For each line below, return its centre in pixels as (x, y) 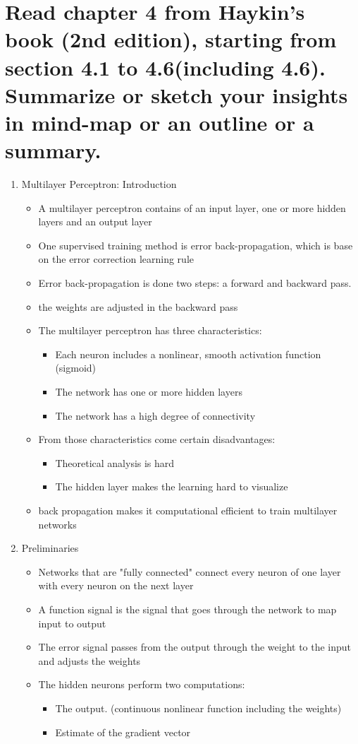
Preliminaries (50, 548)
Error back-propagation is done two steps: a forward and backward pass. (195, 283)
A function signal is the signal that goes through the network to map (187, 609)
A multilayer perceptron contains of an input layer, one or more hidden (192, 207)
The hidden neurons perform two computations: (142, 684)
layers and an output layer (95, 222)
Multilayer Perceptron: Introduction (99, 184)
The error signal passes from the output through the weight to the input (195, 647)
